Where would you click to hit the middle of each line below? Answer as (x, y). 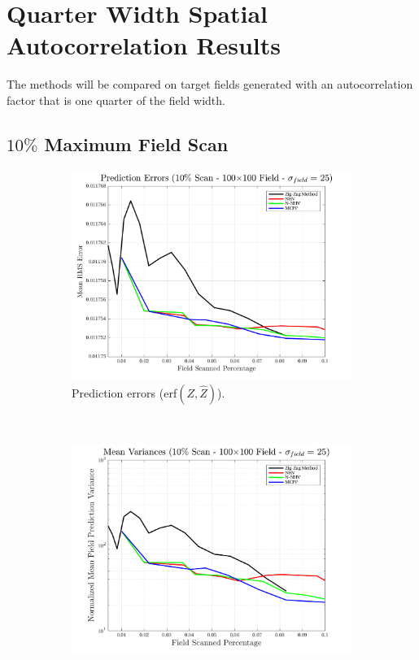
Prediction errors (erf (124, 392)
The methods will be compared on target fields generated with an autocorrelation (210, 84)
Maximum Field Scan (136, 143)
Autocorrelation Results (144, 45)
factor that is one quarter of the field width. (116, 100)
